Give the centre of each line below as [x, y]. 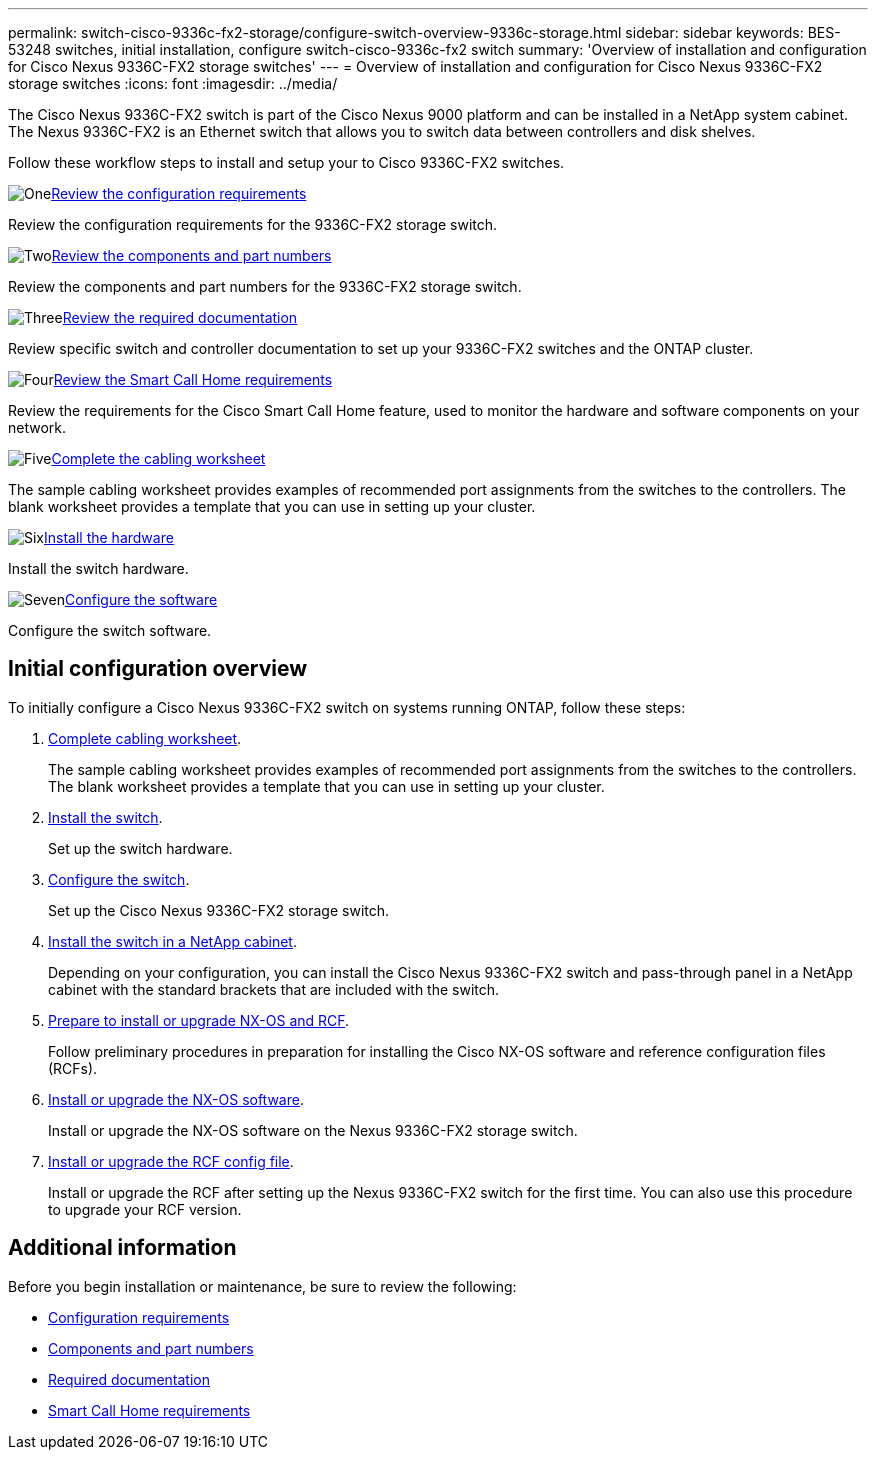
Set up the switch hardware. [140, 848]
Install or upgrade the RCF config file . [171, 1161]
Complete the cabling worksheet [158, 458]
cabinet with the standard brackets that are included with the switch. [274, 989]
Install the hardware [109, 537]
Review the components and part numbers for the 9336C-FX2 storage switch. [265, 286]
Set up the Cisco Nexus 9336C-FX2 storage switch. [219, 910]
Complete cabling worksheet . [145, 738]
